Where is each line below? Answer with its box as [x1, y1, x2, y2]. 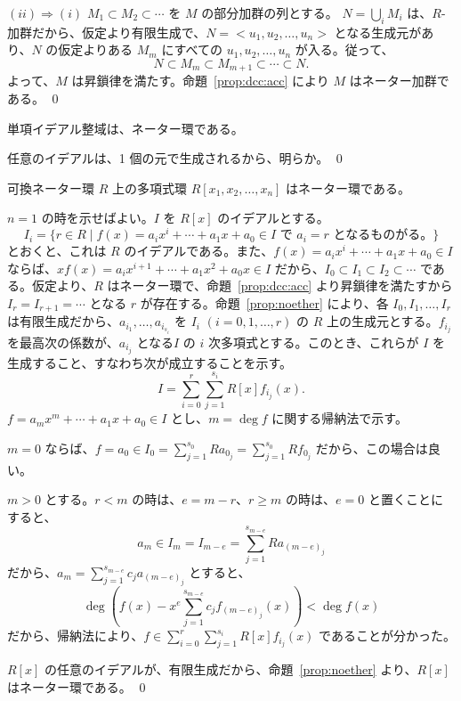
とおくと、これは [7, 241, 107, 260]
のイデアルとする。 [217, 208, 329, 227]
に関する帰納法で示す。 [271, 409, 408, 428]
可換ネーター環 [7, 178, 94, 197]
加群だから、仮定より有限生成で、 [7, 22, 206, 41]
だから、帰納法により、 [7, 626, 144, 645]
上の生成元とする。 [327, 312, 439, 330]
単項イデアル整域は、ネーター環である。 [7, 118, 244, 137]
